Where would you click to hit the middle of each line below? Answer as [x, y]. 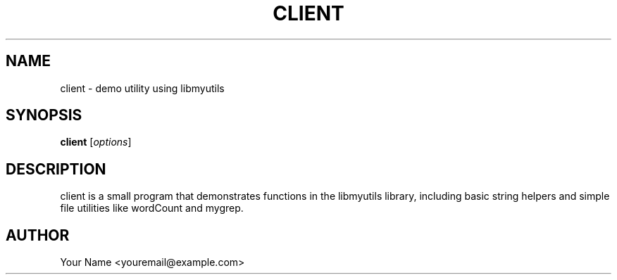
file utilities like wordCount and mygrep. [152, 208]
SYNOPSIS [44, 115]
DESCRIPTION [56, 169]
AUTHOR [38, 235]
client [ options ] [96, 142]
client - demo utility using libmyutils [142, 88]
